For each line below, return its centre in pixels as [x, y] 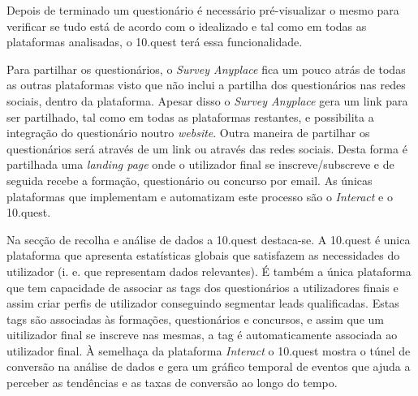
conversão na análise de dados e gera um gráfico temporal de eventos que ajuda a [209, 366]
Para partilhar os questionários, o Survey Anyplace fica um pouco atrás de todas [206, 69]
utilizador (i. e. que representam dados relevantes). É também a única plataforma [209, 271]
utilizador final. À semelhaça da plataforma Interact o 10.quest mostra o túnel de [209, 350]
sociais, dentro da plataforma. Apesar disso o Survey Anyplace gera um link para [207, 100]
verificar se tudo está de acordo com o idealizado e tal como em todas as [187, 26]
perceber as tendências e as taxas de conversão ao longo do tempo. [172, 383]
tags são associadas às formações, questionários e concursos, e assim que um [195, 319]
